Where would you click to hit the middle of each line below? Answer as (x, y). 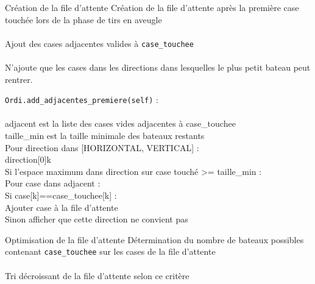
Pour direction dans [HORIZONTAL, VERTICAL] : (102, 147)
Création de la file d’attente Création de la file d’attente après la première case (152, 7)
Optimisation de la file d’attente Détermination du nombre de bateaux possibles (154, 239)
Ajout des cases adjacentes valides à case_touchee (99, 43)
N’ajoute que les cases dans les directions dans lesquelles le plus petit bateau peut (158, 67)
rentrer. (19, 79)
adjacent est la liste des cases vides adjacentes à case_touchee (120, 123)
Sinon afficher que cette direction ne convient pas (97, 219)
